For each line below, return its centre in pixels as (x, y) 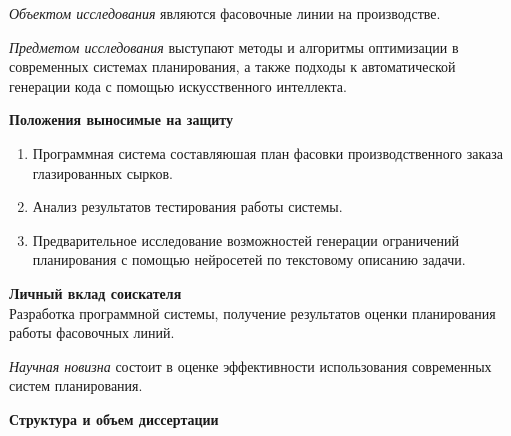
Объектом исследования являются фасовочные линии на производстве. (225, 13)
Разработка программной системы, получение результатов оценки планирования (252, 312)
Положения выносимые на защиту (121, 119)
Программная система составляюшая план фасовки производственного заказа (268, 152)
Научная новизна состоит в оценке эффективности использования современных (250, 365)
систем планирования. (76, 385)
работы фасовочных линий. (92, 332)
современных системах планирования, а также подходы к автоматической (232, 66)
